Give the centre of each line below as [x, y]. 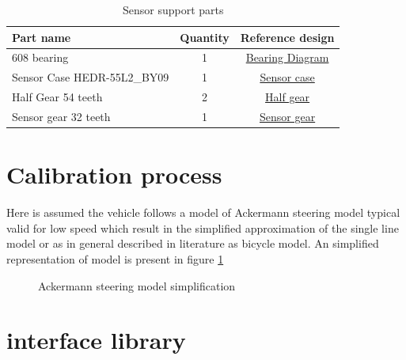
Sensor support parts [173, 9]
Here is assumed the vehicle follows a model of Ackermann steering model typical [203, 212]
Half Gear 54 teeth [57, 97]
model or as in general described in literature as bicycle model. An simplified [193, 243]
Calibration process [114, 174]
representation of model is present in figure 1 [115, 258]
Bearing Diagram [287, 57]
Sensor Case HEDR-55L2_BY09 [91, 77]
